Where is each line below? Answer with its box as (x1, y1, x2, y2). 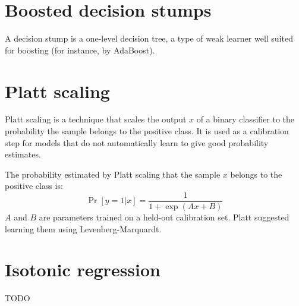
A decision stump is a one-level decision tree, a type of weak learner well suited (5, 32, 293, 45)
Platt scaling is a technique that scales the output (5, 113, 187, 125)
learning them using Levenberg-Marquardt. (5, 222, 162, 235)
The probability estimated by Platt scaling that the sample (5, 168, 221, 180)
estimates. (5, 148, 41, 160)
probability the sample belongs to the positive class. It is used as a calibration (5, 125, 289, 137)
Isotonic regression (5, 257, 160, 282)
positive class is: (5, 179, 63, 192)
